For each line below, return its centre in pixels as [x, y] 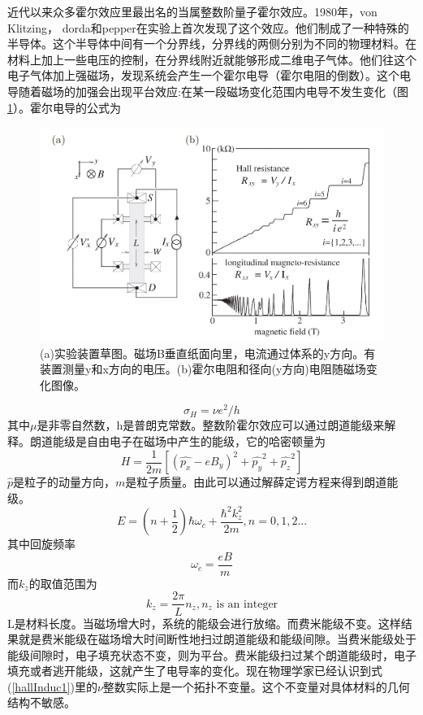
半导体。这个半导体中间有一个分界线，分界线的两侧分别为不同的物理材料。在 [212, 44]
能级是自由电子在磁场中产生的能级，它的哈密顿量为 [189, 440]
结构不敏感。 [41, 702]
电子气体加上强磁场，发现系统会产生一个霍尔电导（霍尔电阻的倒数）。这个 [203, 75]
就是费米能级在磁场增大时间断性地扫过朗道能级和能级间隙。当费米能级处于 [217, 639]
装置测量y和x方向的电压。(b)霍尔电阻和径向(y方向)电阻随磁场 [203, 369]
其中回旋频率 [41, 544]
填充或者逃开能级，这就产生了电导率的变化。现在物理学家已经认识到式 [195, 671]
